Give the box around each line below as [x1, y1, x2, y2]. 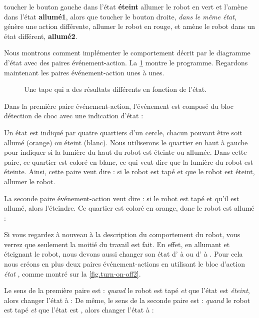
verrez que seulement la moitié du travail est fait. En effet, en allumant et [4, 239, 230, 249]
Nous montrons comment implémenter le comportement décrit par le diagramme [4, 47, 250, 58]
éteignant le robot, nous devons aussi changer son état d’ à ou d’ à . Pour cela [4, 249, 243, 259]
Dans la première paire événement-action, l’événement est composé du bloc [4, 100, 233, 111]
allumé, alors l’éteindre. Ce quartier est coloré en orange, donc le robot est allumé [4, 203, 254, 213]
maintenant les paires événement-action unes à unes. [4, 67, 164, 77]
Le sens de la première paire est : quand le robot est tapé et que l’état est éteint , [4, 285, 250, 296]
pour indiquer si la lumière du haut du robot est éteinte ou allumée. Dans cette [4, 147, 247, 157]
